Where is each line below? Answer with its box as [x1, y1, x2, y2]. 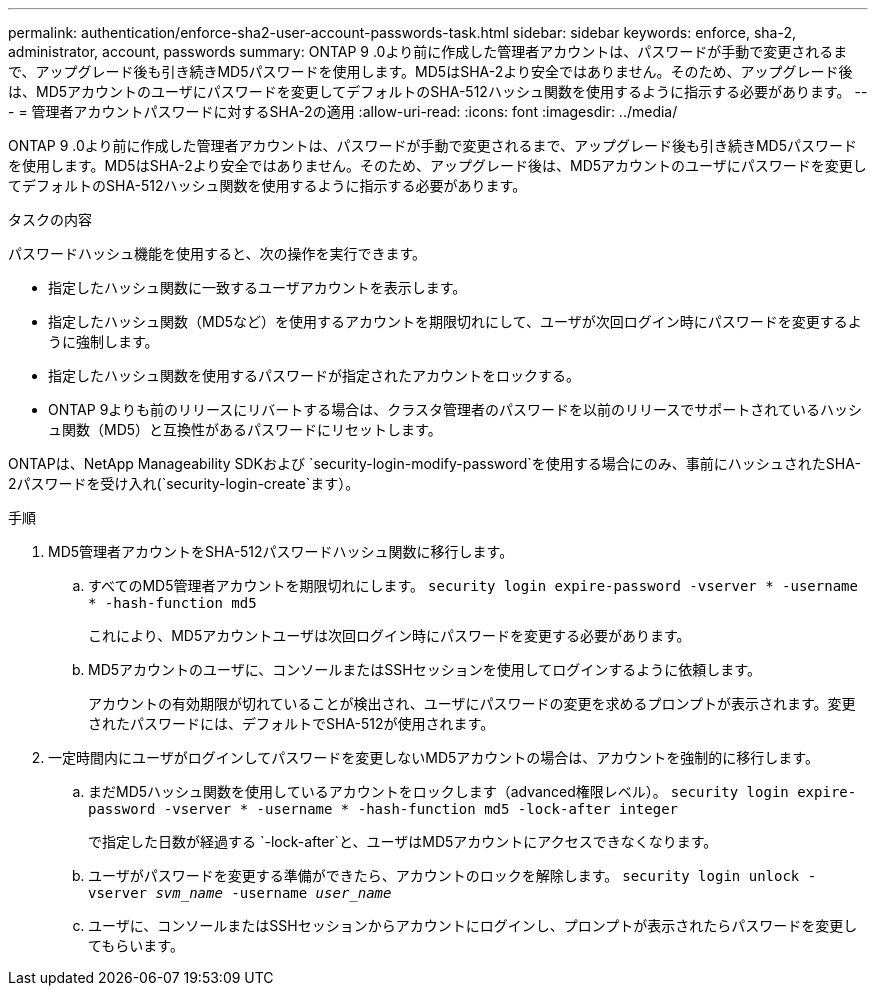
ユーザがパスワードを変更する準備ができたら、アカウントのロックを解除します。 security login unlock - [88, 867, 817, 884]
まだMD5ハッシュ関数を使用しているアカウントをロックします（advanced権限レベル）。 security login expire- [88, 783, 857, 800]
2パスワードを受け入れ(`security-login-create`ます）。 [8, 475, 360, 492]
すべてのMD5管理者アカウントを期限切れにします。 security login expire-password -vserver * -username [88, 577, 858, 594]
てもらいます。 [88, 937, 184, 954]
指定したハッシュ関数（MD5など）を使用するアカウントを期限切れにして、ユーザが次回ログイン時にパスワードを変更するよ [48, 313, 862, 330]
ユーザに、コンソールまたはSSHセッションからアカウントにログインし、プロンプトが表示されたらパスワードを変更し [88, 917, 858, 934]
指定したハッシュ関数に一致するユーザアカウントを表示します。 [48, 279, 467, 296]
